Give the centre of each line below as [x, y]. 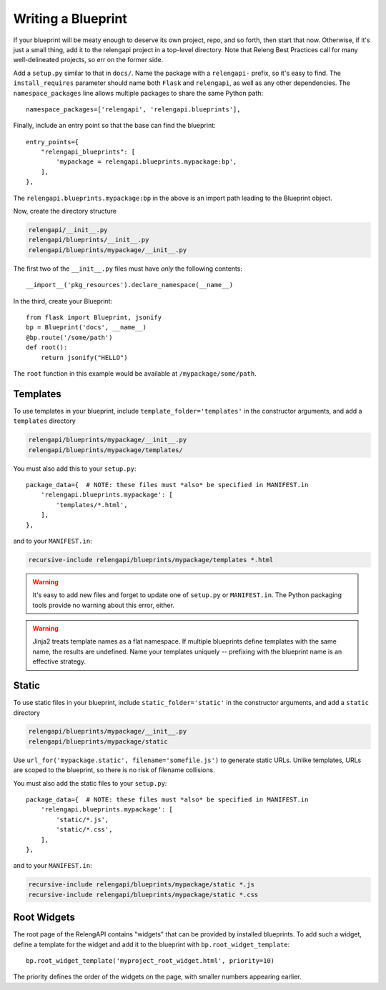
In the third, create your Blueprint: [63, 301]
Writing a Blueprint [70, 19]
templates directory [45, 421]
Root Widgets [44, 917]
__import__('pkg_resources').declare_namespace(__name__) [130, 285]
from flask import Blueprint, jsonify [94, 317]
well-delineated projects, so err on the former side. [88, 60]
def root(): [47, 347]
